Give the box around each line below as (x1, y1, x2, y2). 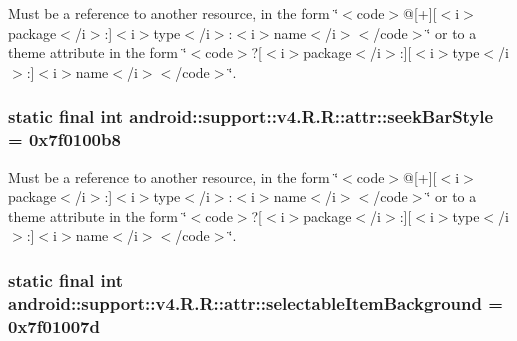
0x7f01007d (8, 313, 100, 338)
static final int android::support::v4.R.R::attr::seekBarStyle (8, 104, 494, 129)
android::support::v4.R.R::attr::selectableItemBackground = (8, 290, 503, 315)
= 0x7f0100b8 (8, 127, 121, 152)
